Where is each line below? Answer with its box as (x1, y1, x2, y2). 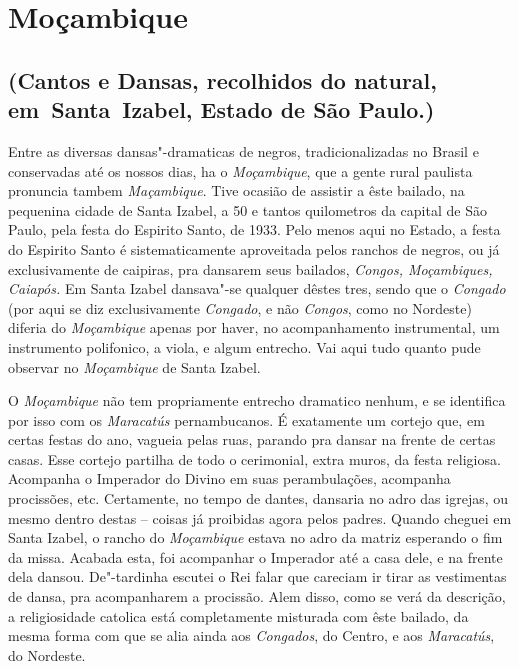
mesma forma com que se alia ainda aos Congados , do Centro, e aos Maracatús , (8, 625, 495, 646)
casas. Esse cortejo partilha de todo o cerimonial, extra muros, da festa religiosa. (8, 448, 501, 469)
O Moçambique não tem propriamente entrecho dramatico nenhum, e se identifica (8, 390, 506, 411)
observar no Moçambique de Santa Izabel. (8, 356, 261, 377)
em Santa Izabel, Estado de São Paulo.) (8, 94, 435, 125)
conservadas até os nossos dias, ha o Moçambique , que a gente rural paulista (8, 160, 473, 181)
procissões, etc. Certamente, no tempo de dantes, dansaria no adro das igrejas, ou (8, 488, 509, 509)
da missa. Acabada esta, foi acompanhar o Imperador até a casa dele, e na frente (8, 546, 503, 567)
